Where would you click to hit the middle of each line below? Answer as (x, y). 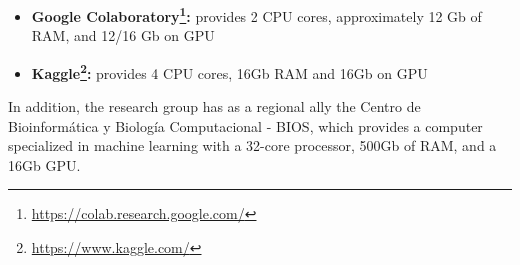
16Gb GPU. (44, 164)
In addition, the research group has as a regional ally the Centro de (214, 106)
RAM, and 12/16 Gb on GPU (123, 35)
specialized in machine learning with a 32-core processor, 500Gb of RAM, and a (252, 145)
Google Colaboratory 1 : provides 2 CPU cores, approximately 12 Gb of (256, 14)
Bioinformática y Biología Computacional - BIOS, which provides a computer (245, 125)
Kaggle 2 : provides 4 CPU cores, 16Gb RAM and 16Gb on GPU (229, 71)
